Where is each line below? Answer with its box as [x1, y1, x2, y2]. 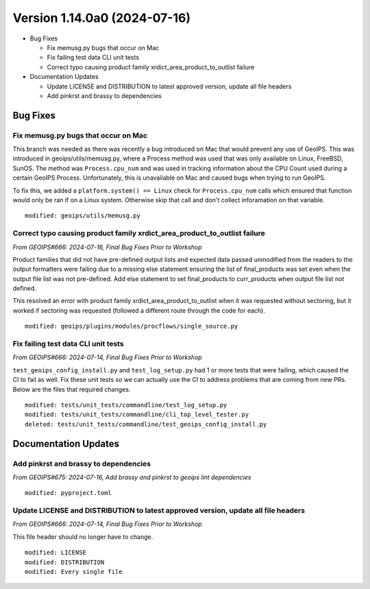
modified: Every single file [25, 568, 123, 575]
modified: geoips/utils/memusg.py [25, 212, 140, 219]
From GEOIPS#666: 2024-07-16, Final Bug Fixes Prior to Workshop [12, 243, 202, 251]
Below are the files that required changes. [12, 385, 131, 394]
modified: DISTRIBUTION [25, 558, 105, 566]
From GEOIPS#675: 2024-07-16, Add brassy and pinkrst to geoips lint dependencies [12, 473, 251, 481]
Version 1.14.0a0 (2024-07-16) [12, 10, 191, 25]
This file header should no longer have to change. [12, 532, 153, 541]
